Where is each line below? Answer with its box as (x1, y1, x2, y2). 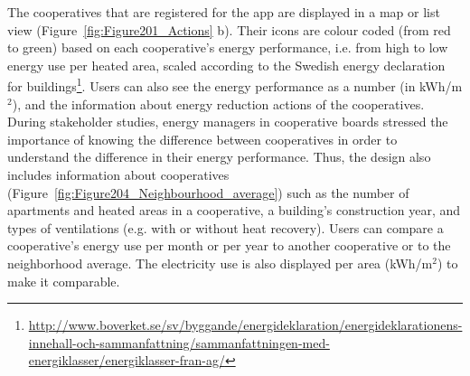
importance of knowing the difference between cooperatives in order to (7, 129, 398, 148)
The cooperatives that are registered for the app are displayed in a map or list (7, 3, 440, 21)
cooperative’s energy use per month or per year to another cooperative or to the (7, 236, 451, 255)
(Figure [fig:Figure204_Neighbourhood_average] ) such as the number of (7, 183, 409, 202)
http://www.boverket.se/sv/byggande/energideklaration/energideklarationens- (28, 315, 463, 334)
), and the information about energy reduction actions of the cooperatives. (12, 94, 425, 113)
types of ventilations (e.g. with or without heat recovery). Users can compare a (7, 218, 444, 237)
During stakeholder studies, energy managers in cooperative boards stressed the (7, 112, 448, 131)
